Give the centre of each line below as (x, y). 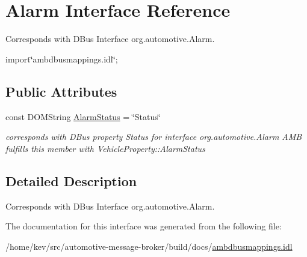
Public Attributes (61, 91)
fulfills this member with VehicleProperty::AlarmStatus (105, 148)
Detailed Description (71, 180)
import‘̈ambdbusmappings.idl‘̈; (62, 59)
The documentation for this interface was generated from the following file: (144, 226)
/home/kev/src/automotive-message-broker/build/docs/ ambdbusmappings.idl (149, 246)
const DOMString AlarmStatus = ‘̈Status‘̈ (83, 116)
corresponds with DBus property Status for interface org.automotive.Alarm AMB (154, 137)
